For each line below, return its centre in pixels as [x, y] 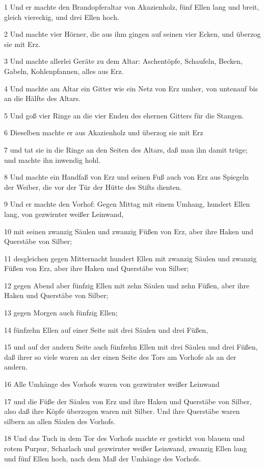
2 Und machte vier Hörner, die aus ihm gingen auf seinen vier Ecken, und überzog [132, 34]
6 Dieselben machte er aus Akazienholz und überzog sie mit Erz [104, 132]
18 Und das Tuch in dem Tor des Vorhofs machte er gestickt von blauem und [125, 438]
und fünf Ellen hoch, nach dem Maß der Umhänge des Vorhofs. [103, 458]
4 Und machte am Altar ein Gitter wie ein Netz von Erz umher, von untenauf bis [131, 88]
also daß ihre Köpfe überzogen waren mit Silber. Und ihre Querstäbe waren [122, 411]
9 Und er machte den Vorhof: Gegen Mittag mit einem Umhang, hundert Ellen [127, 204]
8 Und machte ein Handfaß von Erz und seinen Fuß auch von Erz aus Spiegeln [126, 177]
